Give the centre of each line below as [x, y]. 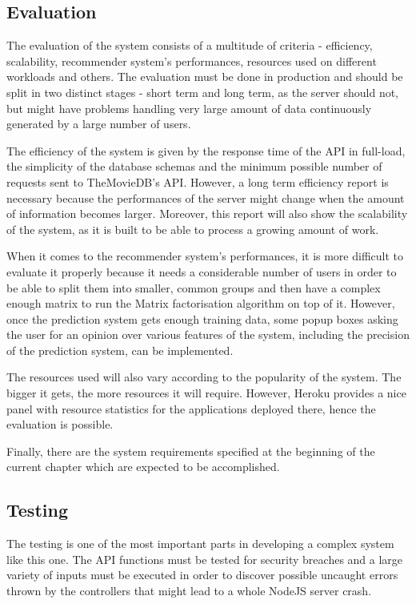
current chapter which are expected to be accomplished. [143, 467]
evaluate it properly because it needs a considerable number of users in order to [202, 271]
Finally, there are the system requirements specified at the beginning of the [191, 451]
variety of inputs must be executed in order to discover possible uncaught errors [202, 575]
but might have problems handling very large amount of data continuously [189, 108]
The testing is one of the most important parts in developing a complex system [200, 544]
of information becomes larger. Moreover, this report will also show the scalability [207, 213]
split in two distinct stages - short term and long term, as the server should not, [202, 92]
